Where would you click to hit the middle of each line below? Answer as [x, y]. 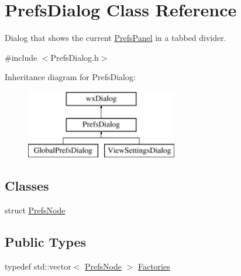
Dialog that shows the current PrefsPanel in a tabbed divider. [116, 38]
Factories [154, 266]
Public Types [46, 242]
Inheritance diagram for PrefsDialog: [70, 77]
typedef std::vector [38, 266]
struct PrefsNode [35, 210]
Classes [27, 186]
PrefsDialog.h [75, 57]
